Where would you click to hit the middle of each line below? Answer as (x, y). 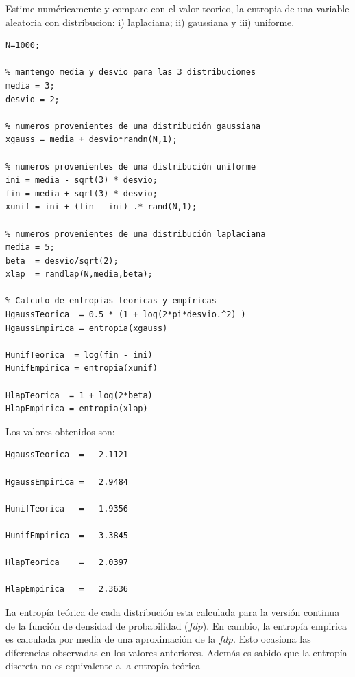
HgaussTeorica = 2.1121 (67, 455)
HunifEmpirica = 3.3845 (67, 535)
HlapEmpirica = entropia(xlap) (77, 409)
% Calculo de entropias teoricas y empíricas (111, 301)
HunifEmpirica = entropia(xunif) (82, 368)
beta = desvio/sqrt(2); (62, 261)
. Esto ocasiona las (272, 639)
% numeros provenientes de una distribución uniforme (131, 167)
